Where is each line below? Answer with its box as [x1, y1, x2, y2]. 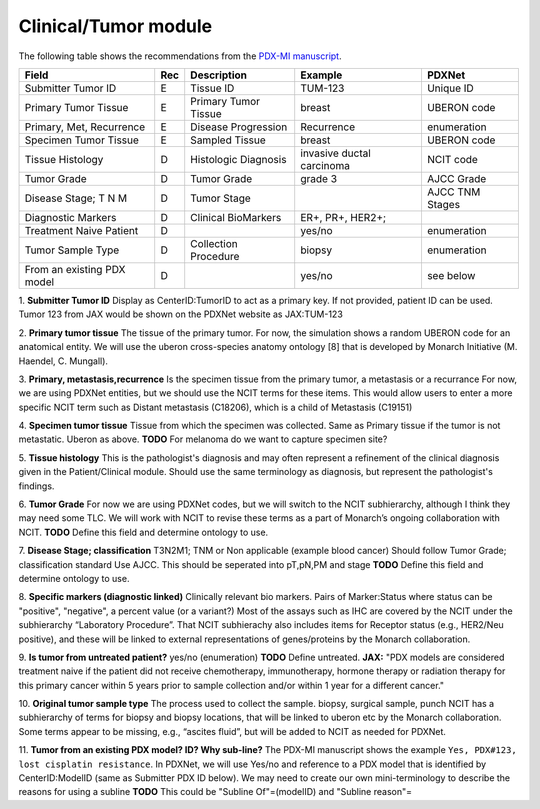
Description [190, 68, 248, 82]
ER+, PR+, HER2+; [300, 210, 387, 224]
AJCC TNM [426, 185, 481, 199]
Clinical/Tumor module [18, 15, 213, 37]
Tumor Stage [190, 191, 252, 205]
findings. [18, 480, 55, 492]
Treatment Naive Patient [24, 223, 139, 237]
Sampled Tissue [190, 133, 267, 147]
